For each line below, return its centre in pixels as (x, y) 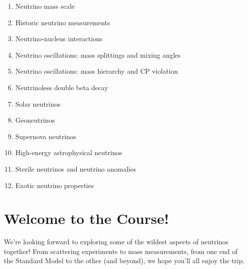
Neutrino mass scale (45, 6)
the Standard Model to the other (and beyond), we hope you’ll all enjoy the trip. (124, 261)
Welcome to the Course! (87, 218)
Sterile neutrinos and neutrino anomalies (76, 168)
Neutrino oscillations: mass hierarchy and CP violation (97, 71)
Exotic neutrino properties (55, 185)
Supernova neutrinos (46, 136)
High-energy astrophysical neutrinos (69, 152)
